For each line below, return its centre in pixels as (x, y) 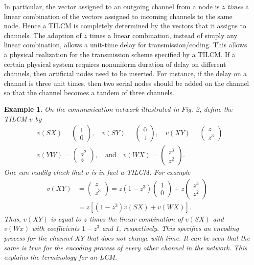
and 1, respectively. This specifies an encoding (170, 228)
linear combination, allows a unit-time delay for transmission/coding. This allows (126, 45)
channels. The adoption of (43, 35)
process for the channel (38, 238)
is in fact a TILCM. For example (141, 172)
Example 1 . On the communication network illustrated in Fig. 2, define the (118, 109)
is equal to (66, 218)
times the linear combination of (136, 218)
